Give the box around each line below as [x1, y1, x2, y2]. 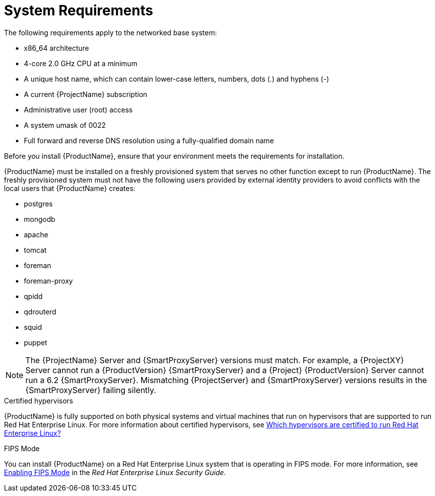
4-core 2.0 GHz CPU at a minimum [24, 59, 138, 68]
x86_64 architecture [24, 43, 89, 52]
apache [24, 230, 48, 239]
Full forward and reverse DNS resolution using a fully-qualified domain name [24, 136, 274, 145]
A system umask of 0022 [24, 120, 106, 129]
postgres [24, 199, 53, 208]
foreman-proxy [24, 276, 73, 285]
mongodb [24, 214, 56, 223]
